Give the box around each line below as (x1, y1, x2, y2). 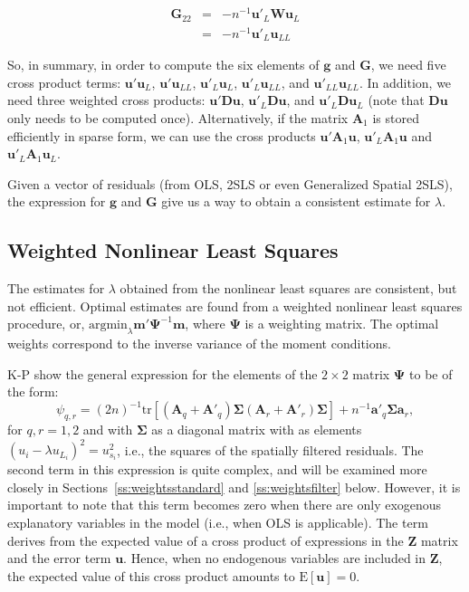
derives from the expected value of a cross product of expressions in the (7, 530, 404, 549)
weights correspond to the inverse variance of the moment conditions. (7, 334, 391, 353)
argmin (88, 319, 128, 332)
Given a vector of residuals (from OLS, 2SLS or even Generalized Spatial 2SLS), (7, 174, 453, 193)
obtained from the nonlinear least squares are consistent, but (120, 279, 457, 298)
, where (185, 314, 225, 333)
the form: (7, 382, 59, 401)
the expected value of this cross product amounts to (7, 566, 295, 585)
